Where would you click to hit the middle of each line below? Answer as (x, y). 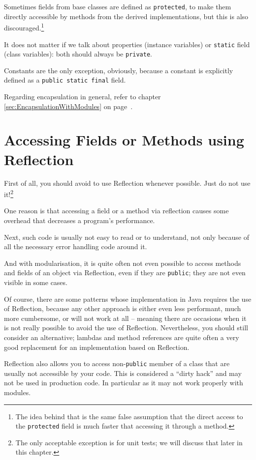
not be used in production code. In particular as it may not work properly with (124, 383)
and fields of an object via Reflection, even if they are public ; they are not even (125, 273)
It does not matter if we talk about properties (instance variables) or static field (127, 44)
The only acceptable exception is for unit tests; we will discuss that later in (129, 442)
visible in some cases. (36, 282)
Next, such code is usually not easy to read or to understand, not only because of (127, 237)
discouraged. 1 (24, 27)
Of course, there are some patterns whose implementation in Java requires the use (128, 299)
